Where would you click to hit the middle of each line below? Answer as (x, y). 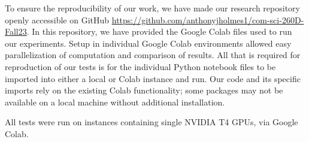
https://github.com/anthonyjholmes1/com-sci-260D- (208, 19)
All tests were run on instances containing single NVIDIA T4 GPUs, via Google (152, 122)
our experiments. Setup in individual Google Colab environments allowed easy (148, 43)
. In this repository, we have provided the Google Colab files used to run (159, 31)
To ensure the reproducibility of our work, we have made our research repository (152, 8)
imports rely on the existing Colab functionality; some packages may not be (144, 90)
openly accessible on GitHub (57, 19)
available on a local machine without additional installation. (115, 102)
